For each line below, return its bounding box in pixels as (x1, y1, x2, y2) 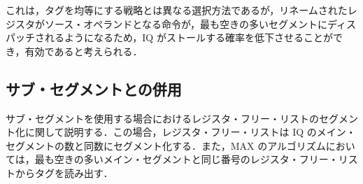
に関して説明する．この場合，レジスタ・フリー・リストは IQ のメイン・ (24, 125, 356, 139)
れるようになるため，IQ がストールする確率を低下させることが (44, 30, 333, 45)
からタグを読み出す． (15, 165, 113, 180)
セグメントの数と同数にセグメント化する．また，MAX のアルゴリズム (6, 138, 326, 153)
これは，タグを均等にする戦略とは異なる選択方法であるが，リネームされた (6, 3, 348, 17)
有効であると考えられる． (24, 43, 143, 58)
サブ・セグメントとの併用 (6, 78, 182, 99)
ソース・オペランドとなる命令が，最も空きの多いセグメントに (44, 16, 328, 31)
